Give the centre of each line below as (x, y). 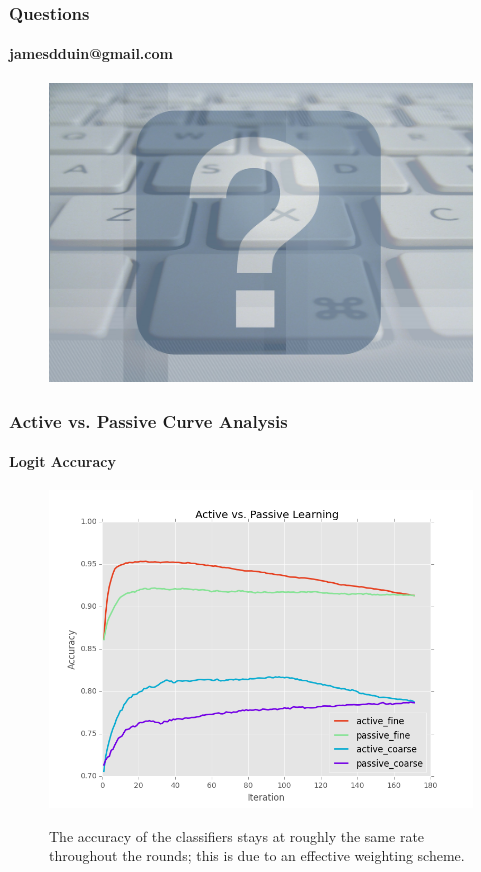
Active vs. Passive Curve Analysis (148, 420)
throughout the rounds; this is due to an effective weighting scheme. (257, 855)
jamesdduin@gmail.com (91, 53)
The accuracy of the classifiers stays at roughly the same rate (237, 835)
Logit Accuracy (62, 461)
